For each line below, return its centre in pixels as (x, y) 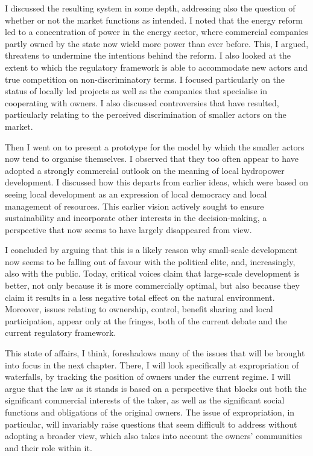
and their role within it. (49, 447)
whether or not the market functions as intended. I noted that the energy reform (154, 20)
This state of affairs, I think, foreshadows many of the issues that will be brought (155, 353)
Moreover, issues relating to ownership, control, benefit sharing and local (139, 309)
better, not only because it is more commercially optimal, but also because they (152, 285)
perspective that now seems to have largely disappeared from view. (128, 229)
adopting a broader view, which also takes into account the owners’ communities (153, 436)
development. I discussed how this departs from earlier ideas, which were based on (157, 182)
